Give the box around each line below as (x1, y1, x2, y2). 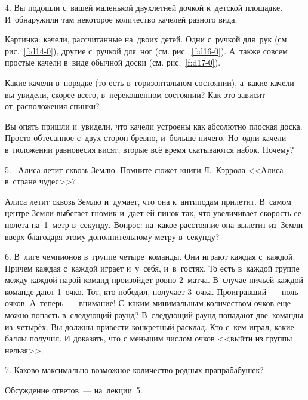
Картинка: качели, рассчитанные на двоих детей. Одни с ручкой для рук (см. (5, 33, 289, 45)
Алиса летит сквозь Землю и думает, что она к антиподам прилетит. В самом (5, 195, 291, 207)
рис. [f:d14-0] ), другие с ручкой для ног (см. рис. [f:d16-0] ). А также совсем (5, 44, 288, 57)
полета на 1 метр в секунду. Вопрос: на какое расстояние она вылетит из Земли (5, 218, 303, 230)
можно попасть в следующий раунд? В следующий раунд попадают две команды (5, 309, 303, 321)
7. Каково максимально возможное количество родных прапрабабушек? (5, 364, 264, 376)
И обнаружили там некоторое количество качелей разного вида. (5, 13, 238, 25)
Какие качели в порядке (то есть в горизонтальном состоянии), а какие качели (5, 76, 294, 88)
